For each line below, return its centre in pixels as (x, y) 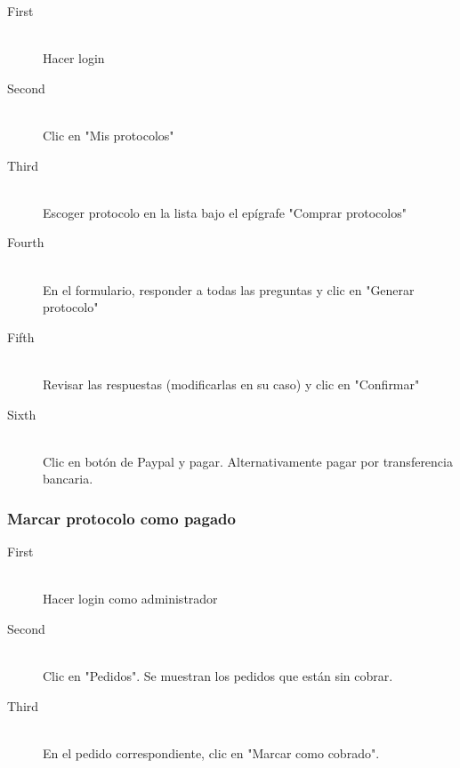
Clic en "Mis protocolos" (109, 135)
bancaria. (68, 479)
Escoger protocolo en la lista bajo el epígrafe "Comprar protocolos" (225, 212)
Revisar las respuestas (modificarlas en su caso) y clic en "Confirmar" (231, 384)
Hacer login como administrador (130, 599)
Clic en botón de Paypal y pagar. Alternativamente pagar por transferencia (248, 461)
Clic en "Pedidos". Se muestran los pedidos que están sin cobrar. (218, 676)
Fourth (26, 242)
